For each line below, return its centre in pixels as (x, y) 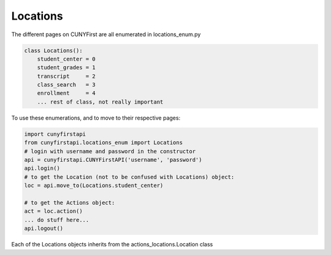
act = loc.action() (53, 211)
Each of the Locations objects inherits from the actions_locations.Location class (112, 245)
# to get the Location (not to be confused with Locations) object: (129, 177)
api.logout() (44, 229)
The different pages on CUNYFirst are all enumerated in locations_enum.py (106, 34)
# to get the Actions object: (70, 203)
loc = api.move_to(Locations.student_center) (94, 186)
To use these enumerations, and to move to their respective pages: (96, 118)
